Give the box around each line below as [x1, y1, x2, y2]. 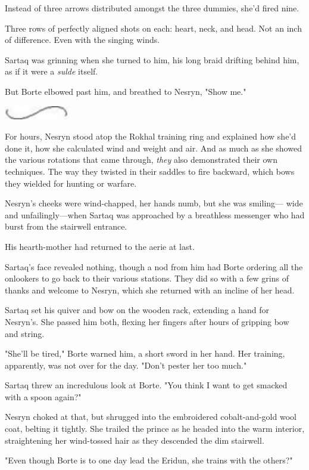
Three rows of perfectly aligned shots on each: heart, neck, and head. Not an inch [5, 21, 302, 34]
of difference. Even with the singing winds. [5, 33, 160, 46]
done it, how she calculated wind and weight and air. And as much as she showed [5, 141, 302, 154]
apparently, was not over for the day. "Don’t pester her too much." [5, 358, 247, 371]
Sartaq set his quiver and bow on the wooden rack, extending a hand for [5, 304, 270, 316]
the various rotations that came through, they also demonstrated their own [5, 153, 278, 166]
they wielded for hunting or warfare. [5, 177, 137, 189]
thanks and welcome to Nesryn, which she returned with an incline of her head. [5, 283, 295, 296]
